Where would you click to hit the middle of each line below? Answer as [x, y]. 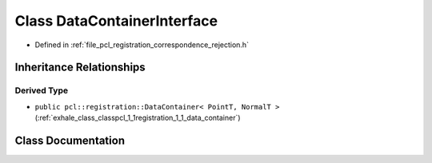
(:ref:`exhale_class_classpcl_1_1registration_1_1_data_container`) [138, 118]
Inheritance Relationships [80, 68]
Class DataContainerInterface [116, 21]
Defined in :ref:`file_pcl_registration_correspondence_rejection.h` [142, 45]
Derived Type [41, 90]
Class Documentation [70, 140]
